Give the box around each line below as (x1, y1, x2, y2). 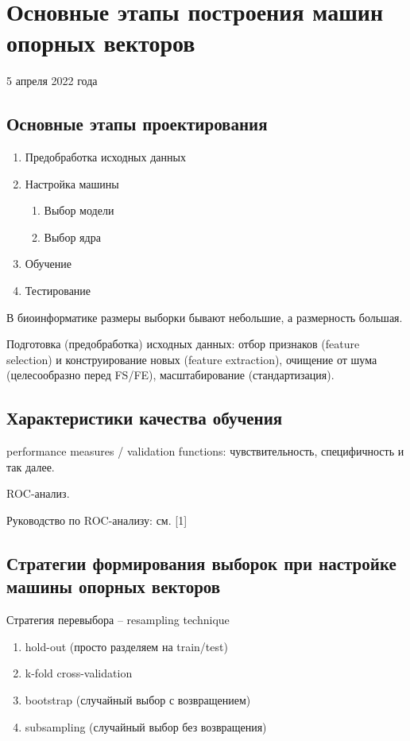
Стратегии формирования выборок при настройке (6, 551, 396, 576)
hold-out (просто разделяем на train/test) (25, 638, 228, 654)
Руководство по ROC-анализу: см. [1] (6, 512, 188, 529)
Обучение (25, 255, 72, 272)
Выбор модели (44, 202, 114, 219)
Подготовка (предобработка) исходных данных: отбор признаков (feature (6, 336, 360, 352)
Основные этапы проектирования (6, 111, 268, 136)
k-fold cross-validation (25, 665, 133, 681)
